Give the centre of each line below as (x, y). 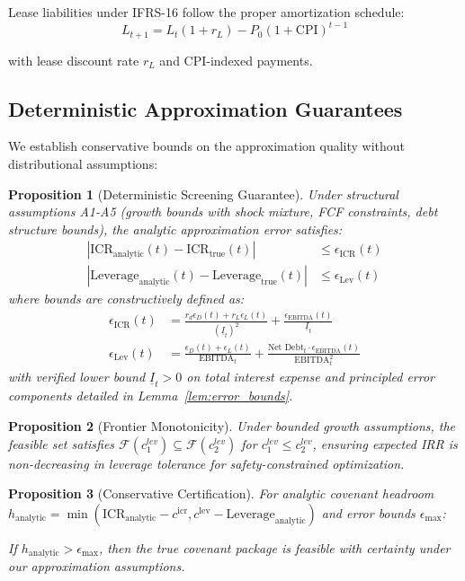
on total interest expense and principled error (311, 377)
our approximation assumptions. (97, 566)
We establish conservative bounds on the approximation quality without (207, 146)
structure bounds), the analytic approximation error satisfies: (175, 229)
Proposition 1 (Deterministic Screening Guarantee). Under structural (203, 194)
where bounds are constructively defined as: (126, 299)
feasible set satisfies (62, 443)
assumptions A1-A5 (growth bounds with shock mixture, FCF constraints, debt (223, 211)
